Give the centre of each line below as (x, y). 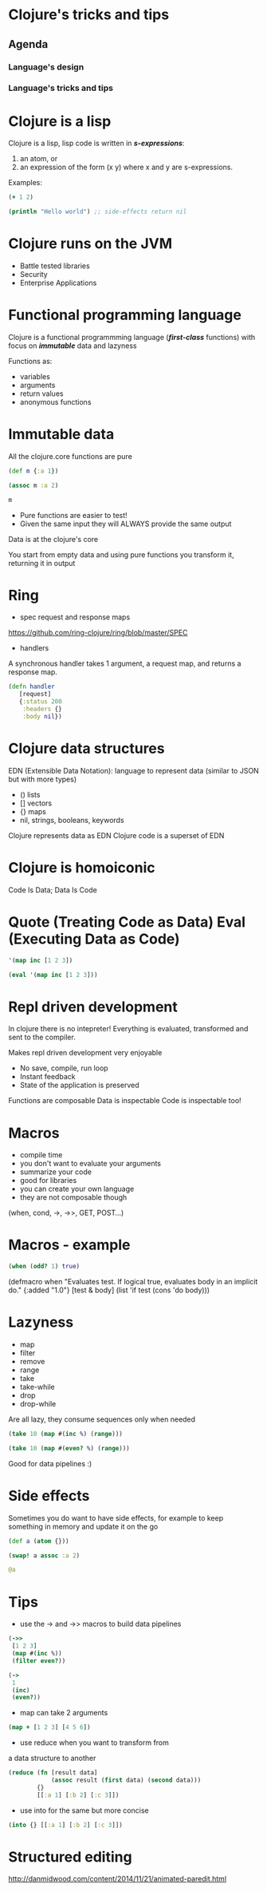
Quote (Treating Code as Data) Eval (127, 922)
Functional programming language (125, 315)
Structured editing (71, 1857)
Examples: (25, 183)
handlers (34, 648)
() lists (30, 794)
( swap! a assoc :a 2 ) (44, 1555)
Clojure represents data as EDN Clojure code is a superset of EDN (116, 835)
